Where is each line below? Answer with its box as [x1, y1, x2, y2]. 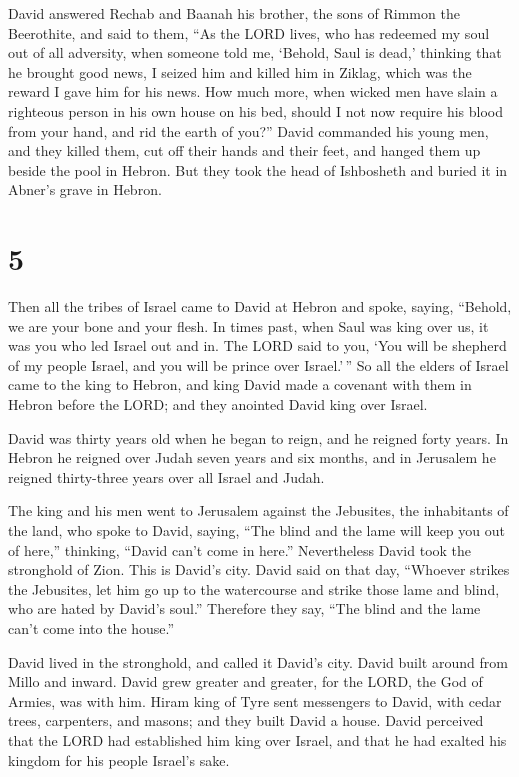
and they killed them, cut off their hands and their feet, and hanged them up [8, 140, 481, 161]
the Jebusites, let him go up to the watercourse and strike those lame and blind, [8, 578, 500, 599]
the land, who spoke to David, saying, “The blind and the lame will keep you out [8, 520, 505, 540]
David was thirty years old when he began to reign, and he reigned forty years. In [8, 427, 509, 448]
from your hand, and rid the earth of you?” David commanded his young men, [8, 120, 489, 141]
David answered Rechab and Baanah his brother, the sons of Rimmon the [8, 3, 460, 23]
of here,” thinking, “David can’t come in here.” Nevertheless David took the [8, 539, 472, 560]
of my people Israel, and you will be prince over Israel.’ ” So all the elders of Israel [8, 354, 509, 375]
